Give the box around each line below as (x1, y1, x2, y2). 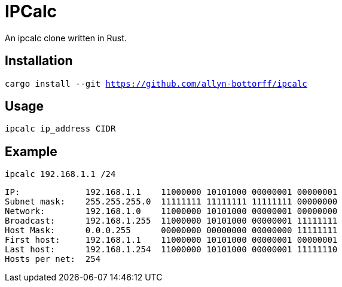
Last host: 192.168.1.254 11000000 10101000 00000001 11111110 (5, 245, 338, 255)
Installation (5, 53, 73, 69)
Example (5, 143, 57, 159)
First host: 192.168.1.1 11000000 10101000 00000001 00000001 (5, 235, 338, 245)
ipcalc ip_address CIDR (5, 124, 116, 134)
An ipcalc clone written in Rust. (5, 32, 127, 43)
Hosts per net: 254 (5, 254, 101, 264)
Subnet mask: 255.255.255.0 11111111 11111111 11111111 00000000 (5, 197, 338, 207)
